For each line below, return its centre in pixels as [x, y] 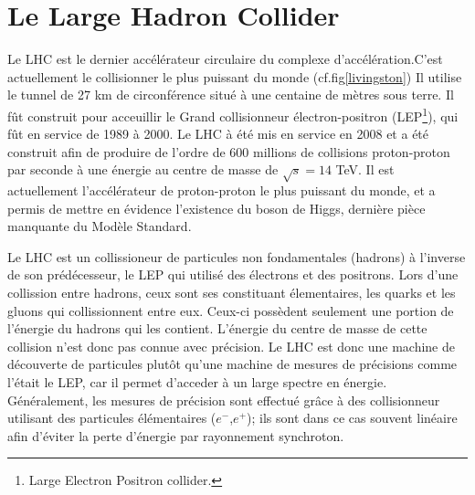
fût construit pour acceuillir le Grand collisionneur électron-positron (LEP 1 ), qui [233, 114]
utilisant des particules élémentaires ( [112, 418]
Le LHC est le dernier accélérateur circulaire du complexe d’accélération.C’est [225, 59]
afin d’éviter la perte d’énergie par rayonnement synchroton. [176, 435]
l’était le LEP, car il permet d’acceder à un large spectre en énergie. [197, 382]
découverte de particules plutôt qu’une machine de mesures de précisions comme [232, 364]
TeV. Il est [365, 169]
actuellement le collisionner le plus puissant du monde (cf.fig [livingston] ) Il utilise [235, 76]
